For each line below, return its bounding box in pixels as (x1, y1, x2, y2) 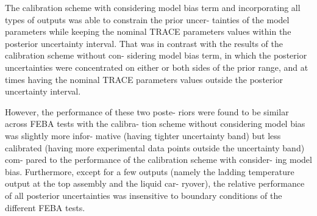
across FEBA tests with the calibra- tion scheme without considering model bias (5, 117, 305, 130)
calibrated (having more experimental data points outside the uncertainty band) (5, 141, 305, 154)
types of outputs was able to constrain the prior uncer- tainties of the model (5, 13, 290, 26)
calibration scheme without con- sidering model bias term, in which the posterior (5, 49, 307, 62)
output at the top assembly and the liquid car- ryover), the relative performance (5, 177, 305, 190)
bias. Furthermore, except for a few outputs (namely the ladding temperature (5, 165, 294, 178)
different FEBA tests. (5, 201, 85, 214)
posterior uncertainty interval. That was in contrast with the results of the (5, 37, 283, 49)
